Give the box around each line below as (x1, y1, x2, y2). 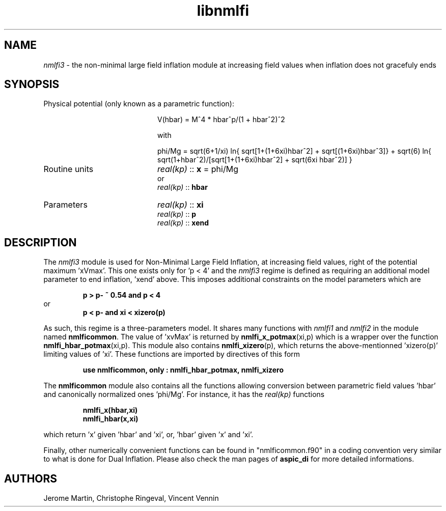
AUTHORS (4, 472, 58, 485)
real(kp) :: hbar (157, 183, 208, 192)
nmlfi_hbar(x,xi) (82, 414, 138, 423)
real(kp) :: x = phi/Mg (157, 164, 238, 175)
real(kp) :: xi (157, 200, 204, 210)
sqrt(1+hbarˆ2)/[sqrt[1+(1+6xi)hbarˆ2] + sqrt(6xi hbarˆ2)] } (157, 155, 352, 164)
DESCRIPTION (4, 236, 77, 249)
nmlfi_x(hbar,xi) (82, 406, 138, 415)
